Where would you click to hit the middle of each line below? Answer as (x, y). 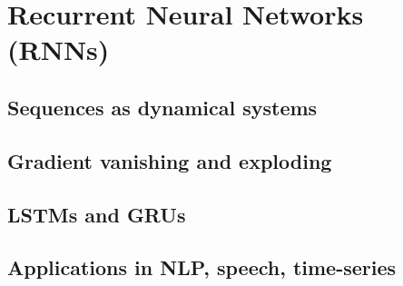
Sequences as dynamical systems (162, 107)
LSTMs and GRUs (97, 214)
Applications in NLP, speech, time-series (202, 267)
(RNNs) (59, 49)
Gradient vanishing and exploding (170, 160)
